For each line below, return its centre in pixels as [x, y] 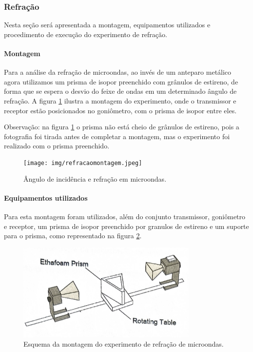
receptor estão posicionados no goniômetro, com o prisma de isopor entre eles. [120, 110]
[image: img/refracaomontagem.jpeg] [83, 163]
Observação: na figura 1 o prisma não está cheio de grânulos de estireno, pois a [122, 127]
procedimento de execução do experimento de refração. [86, 34]
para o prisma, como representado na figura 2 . [73, 236]
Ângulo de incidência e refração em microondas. [95, 178]
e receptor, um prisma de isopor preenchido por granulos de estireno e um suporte [126, 226]
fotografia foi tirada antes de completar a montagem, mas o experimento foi [117, 136]
